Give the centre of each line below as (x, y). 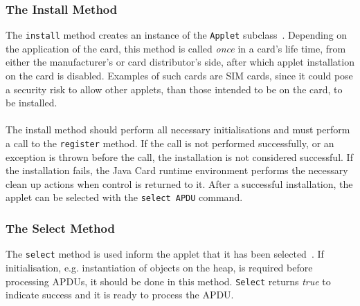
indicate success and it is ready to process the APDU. (120, 295)
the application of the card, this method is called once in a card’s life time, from (176, 48)
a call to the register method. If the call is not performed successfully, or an (170, 143)
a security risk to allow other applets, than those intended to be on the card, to (174, 89)
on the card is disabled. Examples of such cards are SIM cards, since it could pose (179, 76)
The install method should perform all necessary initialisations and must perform (178, 130)
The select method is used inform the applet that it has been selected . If (165, 254)
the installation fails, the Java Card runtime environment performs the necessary (177, 170)
